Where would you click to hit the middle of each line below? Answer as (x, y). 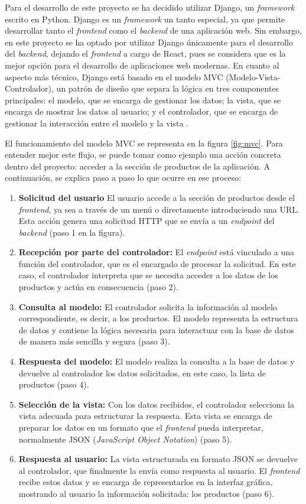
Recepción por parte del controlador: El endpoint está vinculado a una (156, 252)
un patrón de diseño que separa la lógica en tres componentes (168, 88)
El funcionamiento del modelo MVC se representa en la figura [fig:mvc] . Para (144, 143)
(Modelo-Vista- (253, 77)
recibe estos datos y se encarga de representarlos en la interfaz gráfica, (146, 482)
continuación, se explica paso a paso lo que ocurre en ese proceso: (123, 178)
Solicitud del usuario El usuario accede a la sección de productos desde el (157, 197)
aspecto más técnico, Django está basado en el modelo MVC (114, 77)
